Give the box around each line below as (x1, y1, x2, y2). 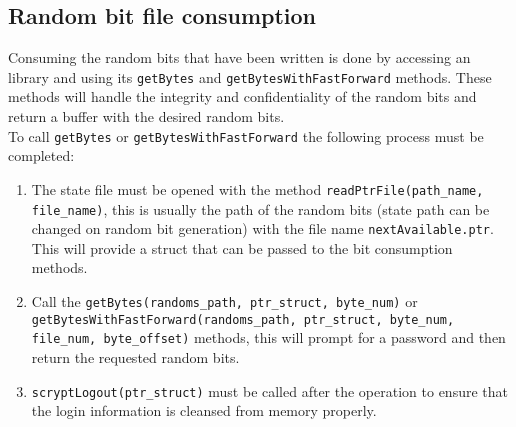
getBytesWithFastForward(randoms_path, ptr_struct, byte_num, (31, 312, 455, 327)
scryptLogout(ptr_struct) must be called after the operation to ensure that (31, 380, 508, 401)
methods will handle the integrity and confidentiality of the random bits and (8, 86, 477, 107)
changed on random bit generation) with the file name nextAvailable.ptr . (31, 218, 494, 239)
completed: (8, 145, 75, 166)
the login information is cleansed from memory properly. (31, 400, 377, 421)
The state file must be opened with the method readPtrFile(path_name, (31, 178, 484, 199)
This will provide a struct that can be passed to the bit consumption (31, 237, 453, 258)
